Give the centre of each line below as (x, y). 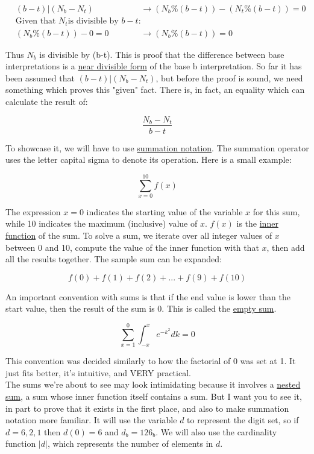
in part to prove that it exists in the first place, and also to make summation (147, 408)
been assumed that (40, 77)
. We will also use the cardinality (216, 431)
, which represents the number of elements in (130, 443)
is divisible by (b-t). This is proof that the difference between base (162, 54)
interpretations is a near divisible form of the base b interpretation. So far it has (154, 66)
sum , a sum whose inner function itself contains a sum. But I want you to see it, (154, 396)
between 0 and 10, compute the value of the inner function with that (132, 247)
